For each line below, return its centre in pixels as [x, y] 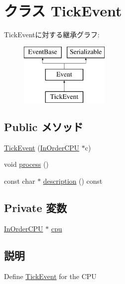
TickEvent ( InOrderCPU [42, 147]
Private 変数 [35, 208]
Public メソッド [44, 127]
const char [20, 181]
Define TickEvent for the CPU [50, 276]
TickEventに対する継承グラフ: [52, 35]
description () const [73, 181]
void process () [27, 164]
